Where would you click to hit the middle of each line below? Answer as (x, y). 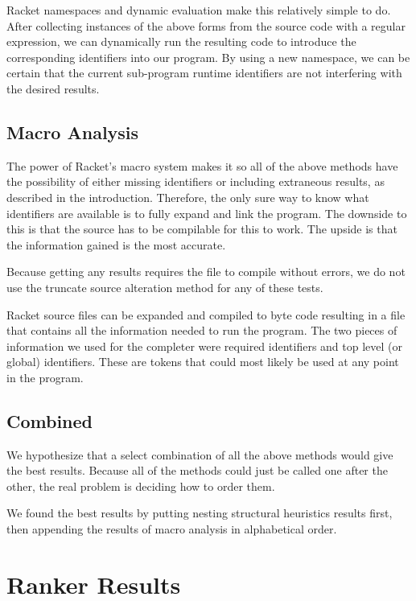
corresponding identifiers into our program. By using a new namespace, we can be (208, 57)
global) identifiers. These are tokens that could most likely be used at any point (203, 362)
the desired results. (53, 88)
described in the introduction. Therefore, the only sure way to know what (188, 197)
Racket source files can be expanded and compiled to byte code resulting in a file (206, 314)
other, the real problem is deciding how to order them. (141, 486)
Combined (49, 420)
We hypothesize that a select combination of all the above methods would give (200, 454)
